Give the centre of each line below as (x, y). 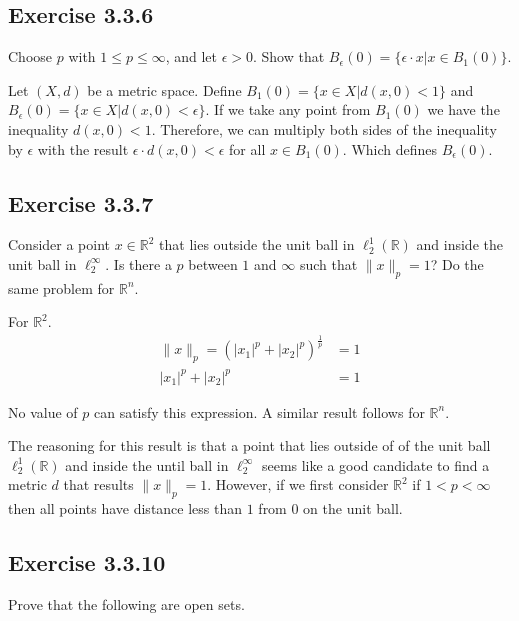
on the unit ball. (353, 508)
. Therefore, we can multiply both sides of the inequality (324, 128)
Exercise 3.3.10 (87, 562)
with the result (83, 148)
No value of (43, 411)
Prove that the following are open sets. (126, 604)
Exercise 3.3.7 (81, 202)
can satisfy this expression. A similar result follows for (259, 411)
